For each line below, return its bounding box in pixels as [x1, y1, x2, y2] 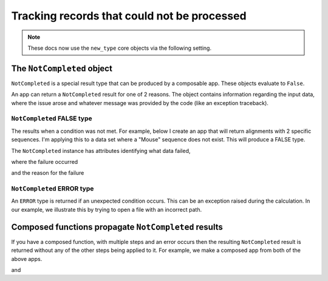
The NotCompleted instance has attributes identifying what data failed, [11, 147, 191, 154]
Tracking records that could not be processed [11, 9, 247, 22]
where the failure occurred [11, 158, 78, 165]
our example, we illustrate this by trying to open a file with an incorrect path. [11, 206, 202, 213]
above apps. [11, 255, 43, 262]
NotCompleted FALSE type [11, 114, 92, 123]
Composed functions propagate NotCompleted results [11, 222, 223, 232]
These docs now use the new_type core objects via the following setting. [27, 44, 212, 52]
